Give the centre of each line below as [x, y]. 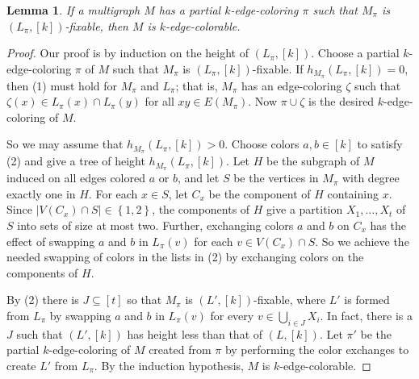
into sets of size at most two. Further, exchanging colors [155, 225]
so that [145, 300]
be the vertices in [276, 178]
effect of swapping [51, 241]
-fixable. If [278, 68]
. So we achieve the [362, 241]
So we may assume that [65, 144]
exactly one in [41, 193]
